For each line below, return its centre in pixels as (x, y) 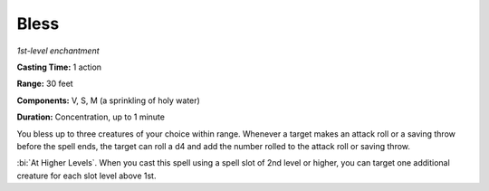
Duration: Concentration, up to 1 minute (91, 117)
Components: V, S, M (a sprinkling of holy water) (109, 100)
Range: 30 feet (45, 84)
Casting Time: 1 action (59, 67)
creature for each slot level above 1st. (86, 176)
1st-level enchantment (58, 51)
